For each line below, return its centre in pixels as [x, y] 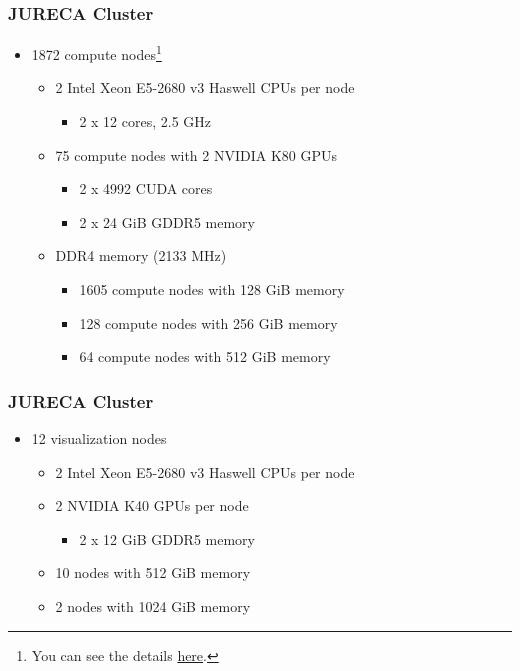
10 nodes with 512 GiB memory [153, 572]
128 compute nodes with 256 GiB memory [208, 322]
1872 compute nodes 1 [96, 52]
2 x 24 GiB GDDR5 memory [167, 221]
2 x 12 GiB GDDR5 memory [167, 538]
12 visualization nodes [99, 438]
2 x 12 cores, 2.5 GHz [145, 121]
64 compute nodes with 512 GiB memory [205, 356]
